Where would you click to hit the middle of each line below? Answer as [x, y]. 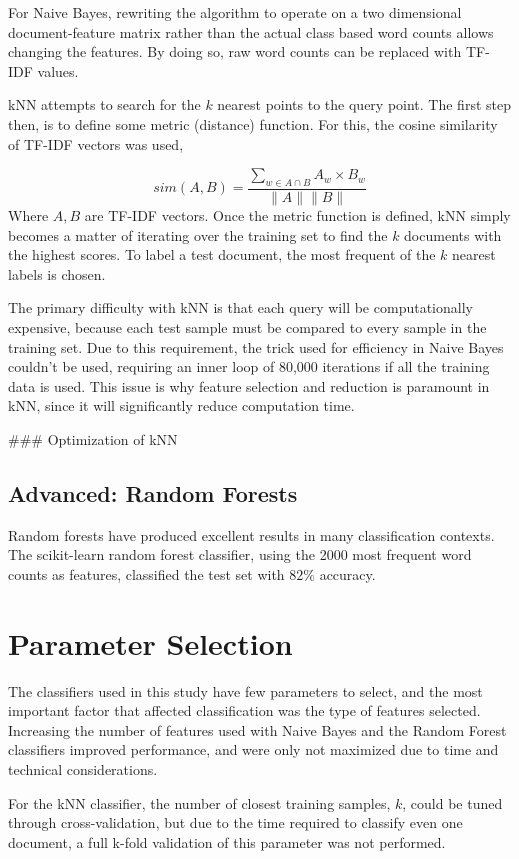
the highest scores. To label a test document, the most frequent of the [222, 254]
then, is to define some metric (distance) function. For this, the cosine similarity [253, 123]
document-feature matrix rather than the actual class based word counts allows [251, 31]
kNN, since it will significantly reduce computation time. [181, 405]
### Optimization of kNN [93, 438]
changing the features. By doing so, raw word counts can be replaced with [235, 51]
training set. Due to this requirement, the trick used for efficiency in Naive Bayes [256, 346]
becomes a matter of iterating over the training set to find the [198, 234]
